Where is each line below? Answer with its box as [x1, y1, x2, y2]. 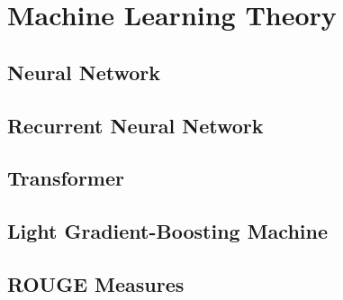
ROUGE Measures [7, 269, 185, 297]
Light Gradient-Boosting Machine [7, 217, 329, 245]
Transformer [7, 164, 124, 192]
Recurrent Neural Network [7, 111, 264, 139]
